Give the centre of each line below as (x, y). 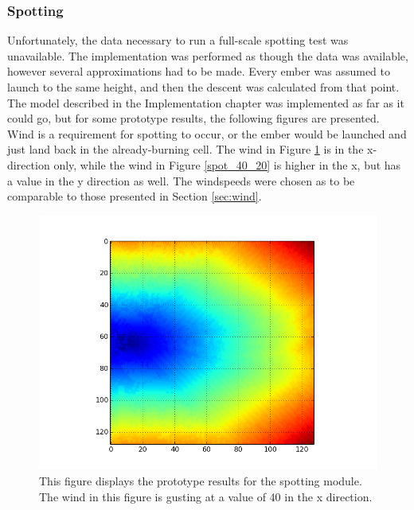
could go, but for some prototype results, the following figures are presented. (193, 118)
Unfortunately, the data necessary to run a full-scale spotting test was (178, 40)
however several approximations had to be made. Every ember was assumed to (199, 71)
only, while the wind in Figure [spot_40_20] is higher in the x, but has (227, 164)
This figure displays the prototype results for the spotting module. (201, 480)
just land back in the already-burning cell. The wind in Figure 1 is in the (186, 149)
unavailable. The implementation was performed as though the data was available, (208, 55)
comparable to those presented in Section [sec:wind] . (135, 196)
